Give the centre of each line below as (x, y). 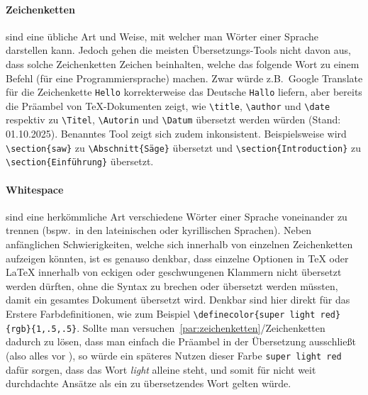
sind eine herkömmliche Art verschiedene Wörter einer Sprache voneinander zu (177, 216)
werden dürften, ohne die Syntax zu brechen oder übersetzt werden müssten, (172, 285)
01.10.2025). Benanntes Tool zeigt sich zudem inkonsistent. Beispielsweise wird (176, 134)
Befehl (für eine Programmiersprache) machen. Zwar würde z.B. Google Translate (184, 78)
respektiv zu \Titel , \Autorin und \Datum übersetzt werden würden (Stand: (173, 119)
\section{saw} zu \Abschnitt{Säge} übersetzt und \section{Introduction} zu (183, 147)
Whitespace (35, 189)
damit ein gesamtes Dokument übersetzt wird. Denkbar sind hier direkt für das (178, 300)
